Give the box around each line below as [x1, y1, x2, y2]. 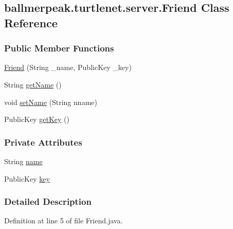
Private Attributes [4, 135, 82, 148]
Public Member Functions [4, 42, 114, 55]
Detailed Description [4, 195, 92, 208]
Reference [4, 14, 58, 30]
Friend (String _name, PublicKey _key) [4, 62, 132, 73]
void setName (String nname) [4, 96, 97, 107]
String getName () [4, 79, 62, 90]
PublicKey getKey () [4, 114, 69, 125]
